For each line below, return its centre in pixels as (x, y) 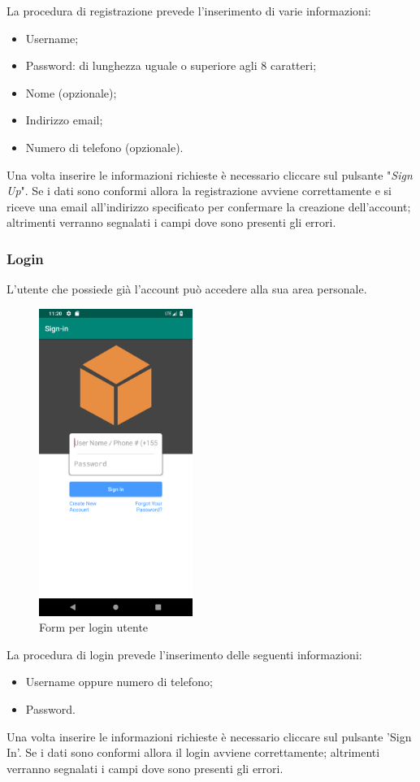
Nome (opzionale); (71, 92)
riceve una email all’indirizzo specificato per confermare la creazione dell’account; (209, 206)
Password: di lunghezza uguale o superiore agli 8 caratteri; (171, 65)
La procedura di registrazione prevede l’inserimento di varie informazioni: (189, 11)
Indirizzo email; (64, 120)
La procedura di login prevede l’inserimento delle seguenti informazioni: (184, 654)
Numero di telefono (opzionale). (104, 147)
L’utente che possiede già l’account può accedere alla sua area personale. (187, 289)
